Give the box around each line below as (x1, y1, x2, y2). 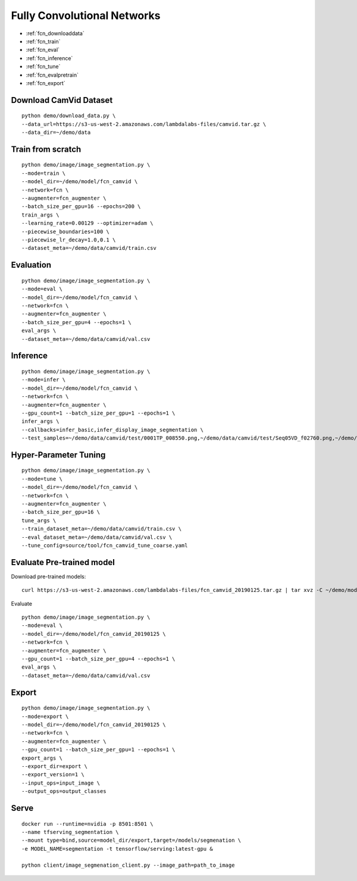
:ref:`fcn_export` (26, 79, 65, 86)
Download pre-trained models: (11, 573, 86, 580)
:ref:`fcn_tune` (26, 63, 61, 70)
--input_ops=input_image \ (21, 779, 101, 786)
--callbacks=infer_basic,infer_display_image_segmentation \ (21, 426, 203, 433)
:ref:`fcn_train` (26, 37, 61, 45)
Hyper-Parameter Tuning (11, 450, 106, 460)
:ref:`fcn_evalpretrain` (26, 71, 79, 79)
